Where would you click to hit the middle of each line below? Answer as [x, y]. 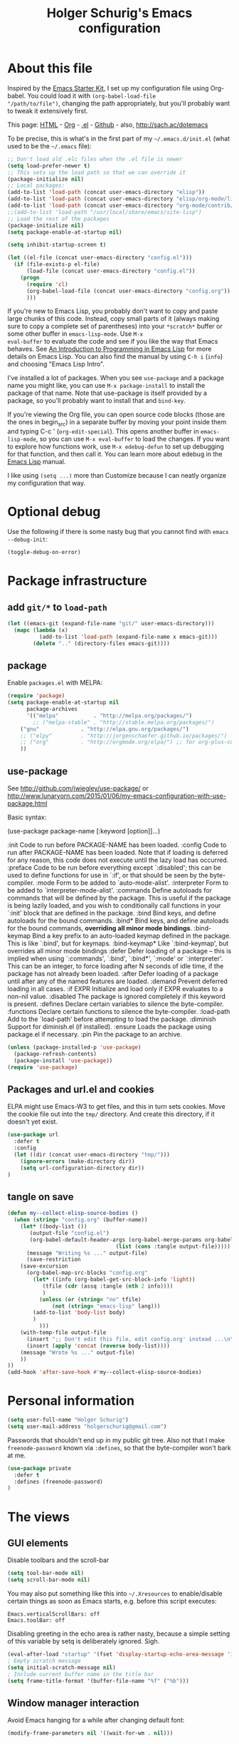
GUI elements [38, 1543]
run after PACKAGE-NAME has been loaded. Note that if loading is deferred [118, 853]
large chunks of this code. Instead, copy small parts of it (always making [113, 319]
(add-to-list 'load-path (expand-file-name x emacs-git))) [128, 637]
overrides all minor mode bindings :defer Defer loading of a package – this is [119, 951]
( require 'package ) [36, 696]
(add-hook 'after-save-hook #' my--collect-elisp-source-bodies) [105, 1373]
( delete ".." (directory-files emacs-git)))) [102, 643]
